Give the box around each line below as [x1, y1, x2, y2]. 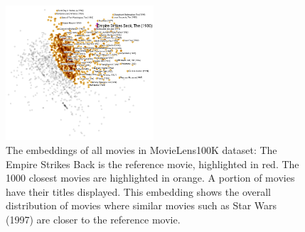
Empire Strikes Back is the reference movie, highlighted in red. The [6, 156, 299, 171]
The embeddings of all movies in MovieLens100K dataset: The [6, 143, 277, 158]
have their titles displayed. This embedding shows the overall [6, 184, 272, 199]
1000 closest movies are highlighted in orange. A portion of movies [6, 170, 295, 185]
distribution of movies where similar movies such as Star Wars [6, 198, 277, 213]
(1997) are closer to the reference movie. [6, 211, 181, 226]
